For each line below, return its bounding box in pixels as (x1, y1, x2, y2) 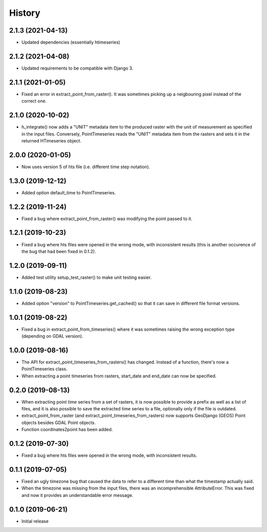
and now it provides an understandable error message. (21, 492, 133, 498)
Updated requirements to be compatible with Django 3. (21, 65, 133, 71)
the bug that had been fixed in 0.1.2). (21, 248, 96, 254)
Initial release (21, 518, 49, 524)
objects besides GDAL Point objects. (21, 419, 96, 425)
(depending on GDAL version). (21, 333, 84, 339)
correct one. (21, 98, 47, 104)
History (9, 7, 41, 18)
